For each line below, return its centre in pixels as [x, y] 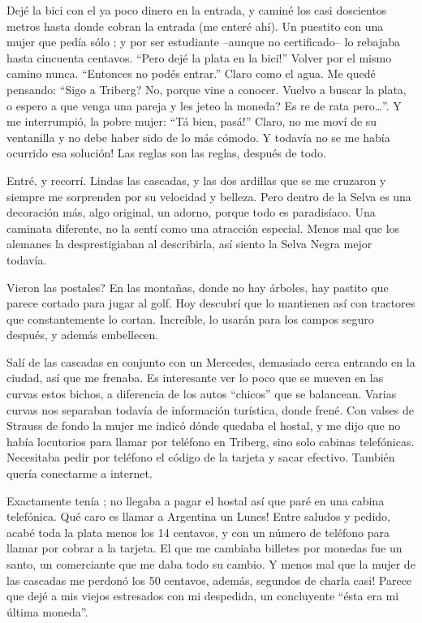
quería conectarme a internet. [80, 473]
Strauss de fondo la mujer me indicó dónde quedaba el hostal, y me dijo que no [204, 425]
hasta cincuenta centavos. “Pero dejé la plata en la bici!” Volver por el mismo [199, 57]
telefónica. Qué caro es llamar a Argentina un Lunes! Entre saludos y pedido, [198, 516]
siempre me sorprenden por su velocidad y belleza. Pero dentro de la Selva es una [209, 196]
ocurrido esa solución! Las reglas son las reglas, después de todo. [166, 153]
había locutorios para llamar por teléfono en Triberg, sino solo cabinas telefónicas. [211, 441]
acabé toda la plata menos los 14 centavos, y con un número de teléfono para [198, 532]
